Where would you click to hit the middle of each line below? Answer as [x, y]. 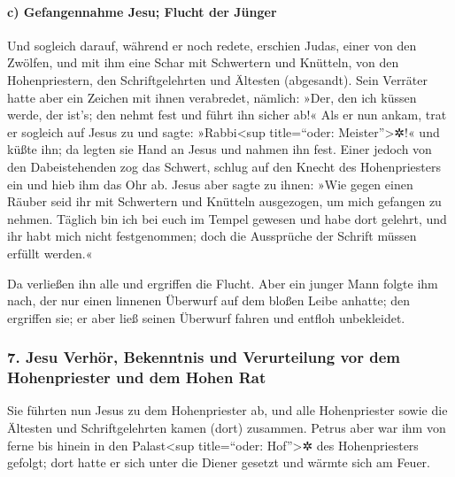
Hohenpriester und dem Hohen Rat [137, 377]
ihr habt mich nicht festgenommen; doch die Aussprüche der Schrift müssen [212, 236]
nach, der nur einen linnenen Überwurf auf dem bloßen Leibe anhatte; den [209, 300]
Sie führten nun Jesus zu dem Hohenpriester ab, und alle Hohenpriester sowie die [227, 410]
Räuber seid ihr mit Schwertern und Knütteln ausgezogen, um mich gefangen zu [224, 201]
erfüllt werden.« [50, 253]
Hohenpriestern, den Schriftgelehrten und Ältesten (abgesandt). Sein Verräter [218, 79]
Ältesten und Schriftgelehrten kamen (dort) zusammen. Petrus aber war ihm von [227, 428]
